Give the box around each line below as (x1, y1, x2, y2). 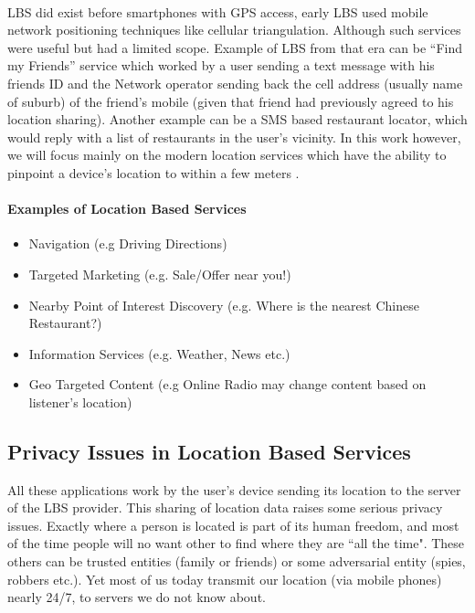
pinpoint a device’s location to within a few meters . (7, 163, 300, 182)
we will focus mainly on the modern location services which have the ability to (7, 145, 447, 164)
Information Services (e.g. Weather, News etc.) (28, 343, 290, 363)
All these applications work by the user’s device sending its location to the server (7, 480, 461, 499)
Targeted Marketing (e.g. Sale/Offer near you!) (28, 264, 291, 283)
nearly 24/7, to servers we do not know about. (7, 587, 266, 607)
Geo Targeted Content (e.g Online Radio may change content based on (28, 375, 427, 394)
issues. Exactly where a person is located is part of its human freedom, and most (7, 515, 459, 534)
